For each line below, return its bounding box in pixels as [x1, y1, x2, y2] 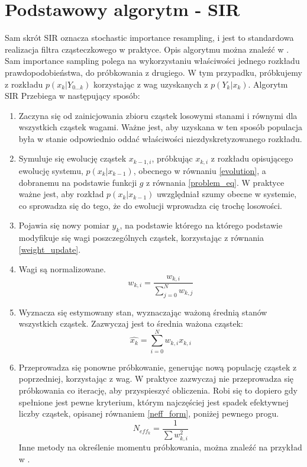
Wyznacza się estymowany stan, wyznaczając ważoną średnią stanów [18, 305, 267, 318]
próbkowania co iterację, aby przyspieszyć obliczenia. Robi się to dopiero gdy [18, 384, 298, 396]
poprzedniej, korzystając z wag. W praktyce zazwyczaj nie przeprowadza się [18, 372, 294, 385]
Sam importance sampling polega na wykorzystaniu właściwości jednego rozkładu [5, 54, 300, 67]
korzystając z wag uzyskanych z [93, 78, 208, 90]
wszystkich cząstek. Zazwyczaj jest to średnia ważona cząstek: [18, 317, 243, 330]
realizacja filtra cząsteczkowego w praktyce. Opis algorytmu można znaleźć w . [5, 43, 289, 55]
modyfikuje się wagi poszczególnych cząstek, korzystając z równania [18, 231, 264, 244]
